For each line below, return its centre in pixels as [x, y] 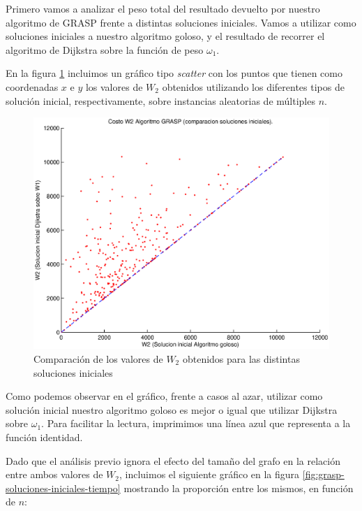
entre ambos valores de [54, 474]
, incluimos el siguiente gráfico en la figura [210, 474]
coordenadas [32, 86]
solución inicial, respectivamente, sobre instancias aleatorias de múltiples [160, 100]
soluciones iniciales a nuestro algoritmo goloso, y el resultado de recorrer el [165, 36]
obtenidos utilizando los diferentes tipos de [253, 86]
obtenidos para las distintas [241, 359]
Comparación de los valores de [98, 359]
